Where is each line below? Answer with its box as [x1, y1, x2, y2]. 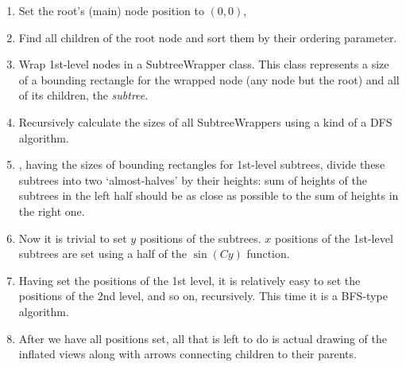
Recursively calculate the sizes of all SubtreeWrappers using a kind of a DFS [18, 113, 392, 130]
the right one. [18, 202, 85, 219]
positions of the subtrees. [139, 229, 261, 246]
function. [246, 245, 290, 262]
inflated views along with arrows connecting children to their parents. [18, 346, 357, 362]
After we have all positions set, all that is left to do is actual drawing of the [18, 330, 388, 346]
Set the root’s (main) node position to [18, 2, 204, 18]
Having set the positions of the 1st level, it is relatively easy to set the [18, 271, 361, 288]
